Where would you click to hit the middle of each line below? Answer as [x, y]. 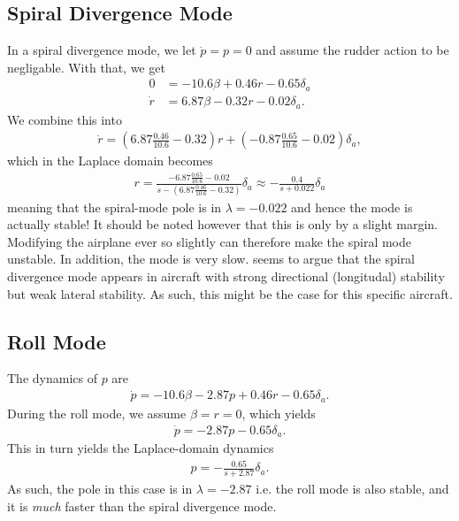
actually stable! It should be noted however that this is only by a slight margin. [222, 224]
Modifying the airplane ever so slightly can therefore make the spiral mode [209, 241]
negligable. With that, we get [86, 67]
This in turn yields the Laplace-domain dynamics [141, 448]
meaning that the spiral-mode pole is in [115, 207]
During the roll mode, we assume [97, 413]
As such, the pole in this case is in [100, 489]
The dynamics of [52, 378]
